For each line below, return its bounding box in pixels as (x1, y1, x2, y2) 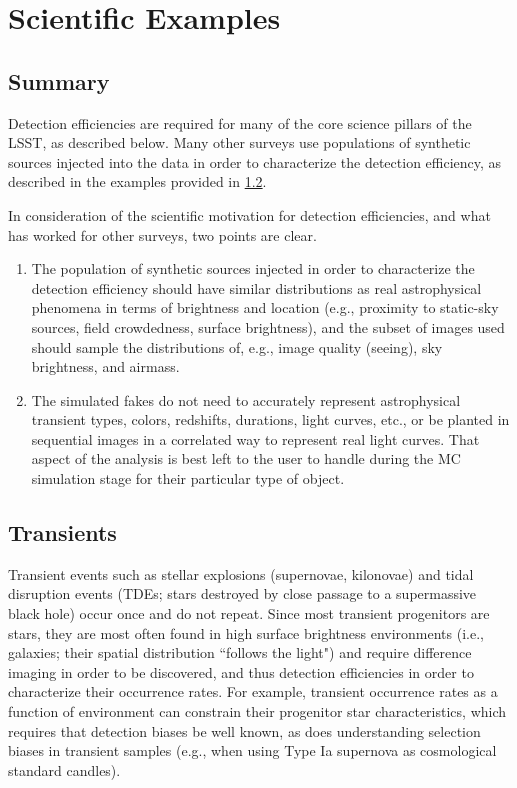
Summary (8, 65, 110, 96)
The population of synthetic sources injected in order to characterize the (31, 258, 475, 279)
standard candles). (8, 759, 121, 780)
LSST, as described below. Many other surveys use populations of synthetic (8, 132, 471, 153)
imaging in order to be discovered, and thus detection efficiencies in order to (8, 661, 474, 682)
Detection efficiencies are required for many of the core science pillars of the (8, 112, 472, 133)
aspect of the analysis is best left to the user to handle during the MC (31, 448, 461, 469)
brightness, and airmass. (31, 356, 180, 377)
